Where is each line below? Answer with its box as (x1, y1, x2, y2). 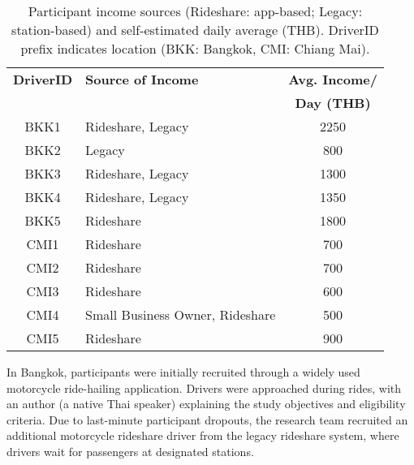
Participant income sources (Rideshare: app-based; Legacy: (28, 2, 363, 20)
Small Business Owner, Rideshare (85, 305, 276, 324)
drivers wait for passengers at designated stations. (6, 442, 254, 459)
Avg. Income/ (288, 70, 377, 88)
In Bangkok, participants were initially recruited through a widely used (6, 364, 360, 380)
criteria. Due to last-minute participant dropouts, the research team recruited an (6, 411, 408, 428)
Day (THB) (295, 93, 371, 112)
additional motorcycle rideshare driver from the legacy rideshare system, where (6, 427, 399, 444)
